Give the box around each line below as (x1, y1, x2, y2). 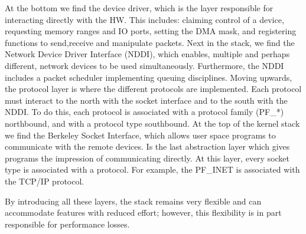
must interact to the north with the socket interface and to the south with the (5, 94, 288, 106)
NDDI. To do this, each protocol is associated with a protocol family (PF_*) (5, 106, 284, 118)
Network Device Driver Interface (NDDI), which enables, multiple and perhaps (5, 48, 290, 60)
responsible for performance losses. (5, 217, 130, 230)
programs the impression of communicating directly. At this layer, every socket (5, 151, 290, 164)
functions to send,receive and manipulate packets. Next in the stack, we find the (5, 36, 295, 48)
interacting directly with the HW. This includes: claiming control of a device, (5, 13, 284, 25)
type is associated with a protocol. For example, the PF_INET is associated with (5, 163, 300, 176)
